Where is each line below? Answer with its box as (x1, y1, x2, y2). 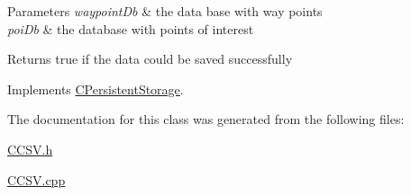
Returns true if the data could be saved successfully (7, 49, 293, 68)
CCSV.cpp (7, 170, 66, 189)
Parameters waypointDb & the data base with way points (7, 2, 323, 20)
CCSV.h (7, 139, 53, 158)
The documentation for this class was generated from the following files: (7, 110, 405, 129)
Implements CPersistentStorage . (7, 79, 184, 98)
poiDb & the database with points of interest (7, 19, 254, 38)
